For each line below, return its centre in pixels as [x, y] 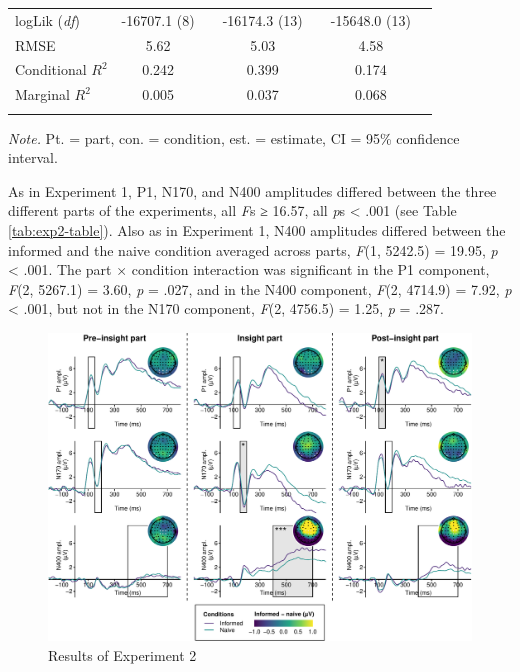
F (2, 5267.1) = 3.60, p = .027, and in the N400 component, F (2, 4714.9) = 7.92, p [260, 288]
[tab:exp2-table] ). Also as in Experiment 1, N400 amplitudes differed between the [257, 230]
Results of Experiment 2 [122, 655]
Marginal [42, 94]
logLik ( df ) [47, 19]
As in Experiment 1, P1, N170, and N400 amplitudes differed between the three [252, 190]
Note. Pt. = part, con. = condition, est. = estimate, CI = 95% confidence [234, 137]
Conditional [51, 69]
